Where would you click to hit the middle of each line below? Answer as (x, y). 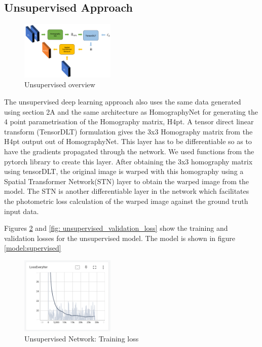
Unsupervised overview (60, 84)
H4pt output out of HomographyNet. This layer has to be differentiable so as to (128, 141)
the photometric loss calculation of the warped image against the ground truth (126, 201)
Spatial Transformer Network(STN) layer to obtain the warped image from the (126, 181)
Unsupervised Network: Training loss (82, 338)
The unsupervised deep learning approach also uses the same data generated (123, 102)
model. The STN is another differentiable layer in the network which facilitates (127, 191)
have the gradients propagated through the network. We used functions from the (129, 151)
